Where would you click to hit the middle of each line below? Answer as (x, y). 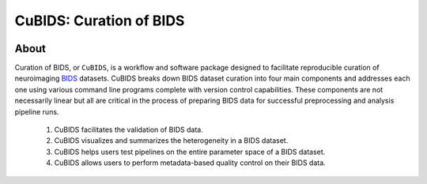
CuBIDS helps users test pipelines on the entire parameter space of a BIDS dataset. (190, 152)
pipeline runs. (37, 111)
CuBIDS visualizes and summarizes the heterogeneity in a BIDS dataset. (171, 141)
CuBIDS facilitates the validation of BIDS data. (128, 130)
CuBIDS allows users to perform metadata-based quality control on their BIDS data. (190, 163)
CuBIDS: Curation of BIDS (100, 21)
